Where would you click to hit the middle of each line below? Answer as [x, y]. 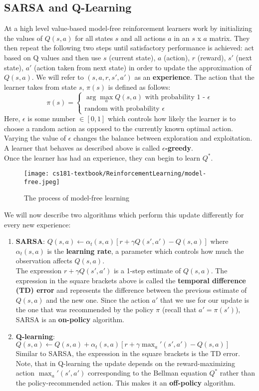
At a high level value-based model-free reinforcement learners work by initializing [128, 28]
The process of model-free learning [77, 198]
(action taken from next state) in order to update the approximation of [143, 67]
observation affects [44, 261]
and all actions [143, 38]
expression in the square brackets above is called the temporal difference [131, 280]
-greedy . [179, 147]
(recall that [179, 309]
